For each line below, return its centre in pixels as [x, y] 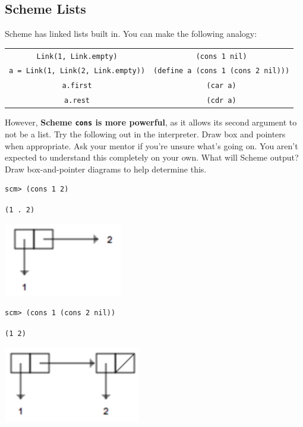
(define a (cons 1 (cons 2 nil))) [222, 71]
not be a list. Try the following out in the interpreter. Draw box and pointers [145, 134]
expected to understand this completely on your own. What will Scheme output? [152, 157]
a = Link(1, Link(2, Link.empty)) [77, 71]
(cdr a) [221, 101]
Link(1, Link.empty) [77, 56]
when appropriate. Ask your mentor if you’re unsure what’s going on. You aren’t [151, 145]
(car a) [221, 86]
